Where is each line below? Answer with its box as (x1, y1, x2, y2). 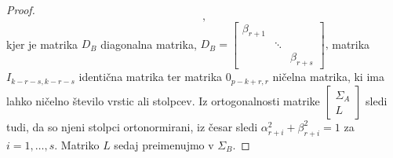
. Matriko (54, 136, 100, 152)
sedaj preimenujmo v (114, 136, 214, 152)
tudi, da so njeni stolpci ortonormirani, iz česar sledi (6, 118, 258, 134)
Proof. (6, 2, 35, 17)
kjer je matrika (6, 35, 78, 52)
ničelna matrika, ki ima (272, 68, 384, 85)
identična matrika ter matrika (78, 68, 223, 85)
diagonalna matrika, (100, 35, 197, 52)
